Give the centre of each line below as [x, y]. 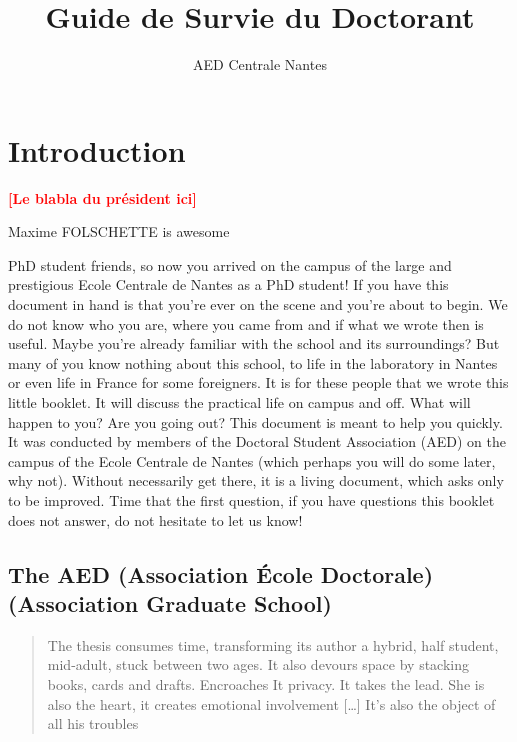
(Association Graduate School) [170, 602]
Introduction [97, 149]
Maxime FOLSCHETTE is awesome [119, 231]
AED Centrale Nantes [260, 64]
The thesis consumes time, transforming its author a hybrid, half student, [273, 644]
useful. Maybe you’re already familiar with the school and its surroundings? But [254, 343]
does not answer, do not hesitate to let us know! [155, 519]
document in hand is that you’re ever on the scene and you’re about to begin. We [258, 304]
